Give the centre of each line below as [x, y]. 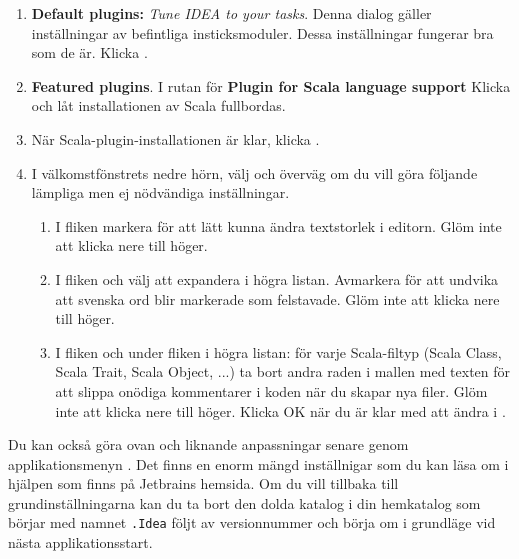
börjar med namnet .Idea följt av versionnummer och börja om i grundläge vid [252, 522]
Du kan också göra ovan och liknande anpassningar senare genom [208, 444]
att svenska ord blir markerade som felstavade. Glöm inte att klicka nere [277, 298]
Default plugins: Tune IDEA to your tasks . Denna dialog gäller [231, 13]
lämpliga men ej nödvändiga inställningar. [160, 192]
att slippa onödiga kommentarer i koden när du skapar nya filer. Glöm [271, 390]
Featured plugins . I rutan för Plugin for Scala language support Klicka [271, 85]
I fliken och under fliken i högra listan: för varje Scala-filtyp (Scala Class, [278, 351]
